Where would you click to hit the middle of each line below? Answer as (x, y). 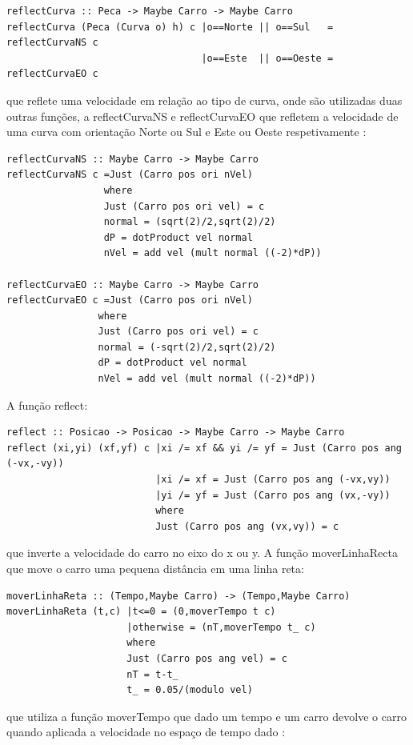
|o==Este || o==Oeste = (267, 58)
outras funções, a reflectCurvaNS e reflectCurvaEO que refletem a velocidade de (202, 116)
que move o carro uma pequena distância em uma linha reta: (155, 568)
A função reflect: (47, 405)
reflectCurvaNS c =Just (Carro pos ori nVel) (130, 175)
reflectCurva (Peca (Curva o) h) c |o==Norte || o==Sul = (170, 27)
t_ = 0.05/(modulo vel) (190, 690)
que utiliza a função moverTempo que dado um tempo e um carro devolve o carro (206, 716)
